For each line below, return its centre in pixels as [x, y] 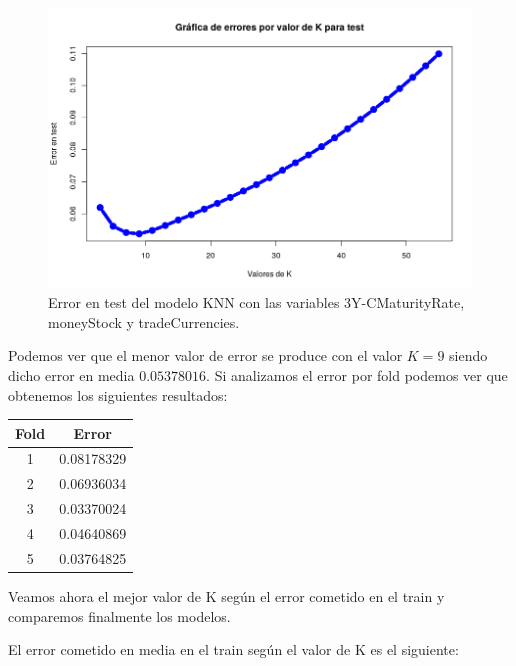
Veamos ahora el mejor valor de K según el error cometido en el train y [226, 595]
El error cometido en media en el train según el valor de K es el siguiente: [233, 649]
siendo [468, 355]
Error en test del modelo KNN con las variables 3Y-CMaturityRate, [256, 302]
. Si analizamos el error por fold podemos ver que [357, 374]
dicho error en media [71, 374]
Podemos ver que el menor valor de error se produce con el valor [205, 355]
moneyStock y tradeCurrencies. [144, 321]
